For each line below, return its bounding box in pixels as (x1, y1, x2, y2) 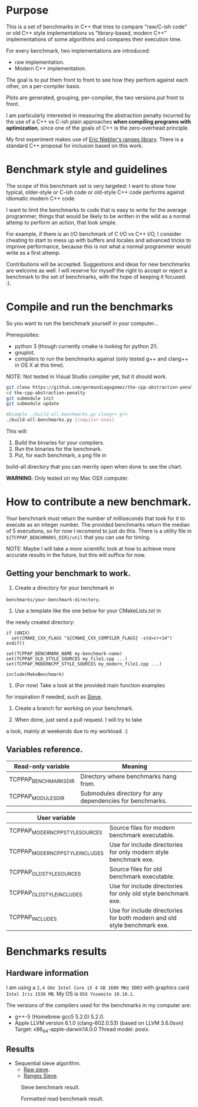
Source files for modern (109, 823, 175, 832)
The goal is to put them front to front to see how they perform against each (6, 76, 189, 83)
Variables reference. (6, 745, 83, 755)
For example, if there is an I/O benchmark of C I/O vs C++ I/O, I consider (6, 230, 181, 237)
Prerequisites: (6, 331, 40, 338)
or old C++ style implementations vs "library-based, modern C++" (6, 29, 167, 36)
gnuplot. (14, 349, 35, 356)
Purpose (6, 4, 49, 17)
